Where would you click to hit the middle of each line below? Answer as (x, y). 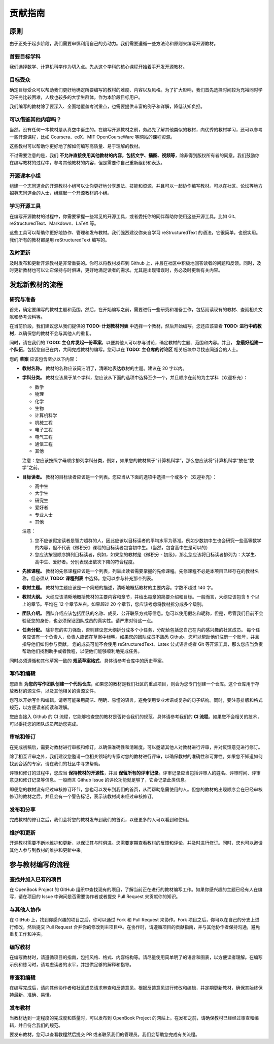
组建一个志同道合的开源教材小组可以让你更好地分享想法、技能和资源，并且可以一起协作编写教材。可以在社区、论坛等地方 (136, 186)
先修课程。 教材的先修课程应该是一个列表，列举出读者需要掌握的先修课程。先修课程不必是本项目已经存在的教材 (138, 571)
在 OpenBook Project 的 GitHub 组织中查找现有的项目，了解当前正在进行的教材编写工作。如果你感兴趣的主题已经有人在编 (136, 889)
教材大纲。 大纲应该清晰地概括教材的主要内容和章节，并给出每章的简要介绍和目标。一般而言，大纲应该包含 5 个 (139, 597)
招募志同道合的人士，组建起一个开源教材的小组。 (60, 193)
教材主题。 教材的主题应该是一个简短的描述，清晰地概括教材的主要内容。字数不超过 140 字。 (119, 588)
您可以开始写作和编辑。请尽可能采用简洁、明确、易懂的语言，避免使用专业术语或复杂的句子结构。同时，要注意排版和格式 (136, 700)
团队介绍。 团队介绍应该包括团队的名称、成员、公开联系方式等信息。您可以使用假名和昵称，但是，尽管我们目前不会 (143, 613)
